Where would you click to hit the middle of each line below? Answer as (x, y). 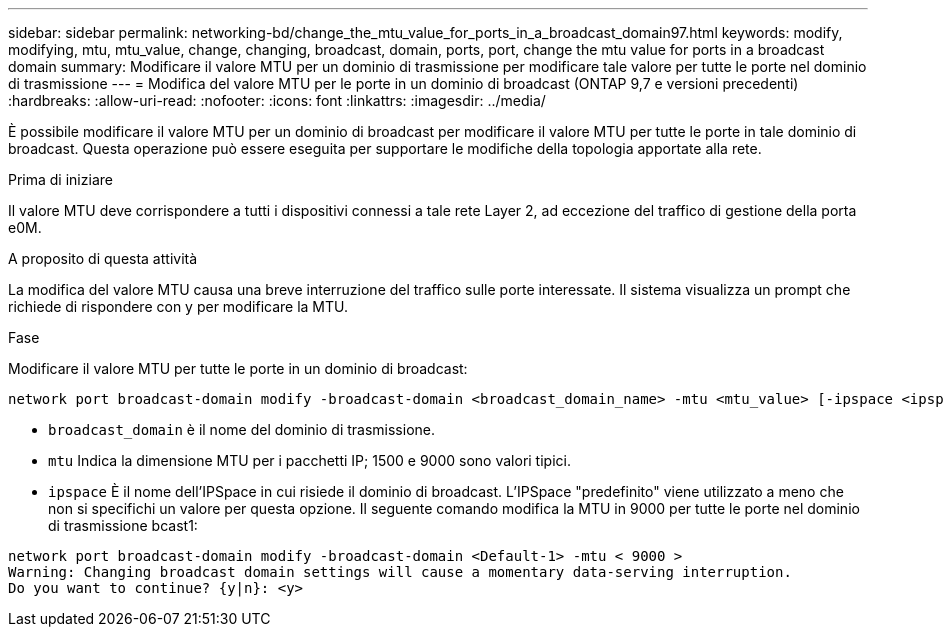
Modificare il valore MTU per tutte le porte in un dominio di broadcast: (238, 368)
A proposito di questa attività (103, 258)
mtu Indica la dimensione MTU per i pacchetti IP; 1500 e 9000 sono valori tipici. (309, 460)
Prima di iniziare (60, 179)
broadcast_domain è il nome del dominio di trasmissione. (242, 429)
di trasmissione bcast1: (123, 525)
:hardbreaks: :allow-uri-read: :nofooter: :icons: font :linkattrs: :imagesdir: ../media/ (277, 100)
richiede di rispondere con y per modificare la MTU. (178, 306)
